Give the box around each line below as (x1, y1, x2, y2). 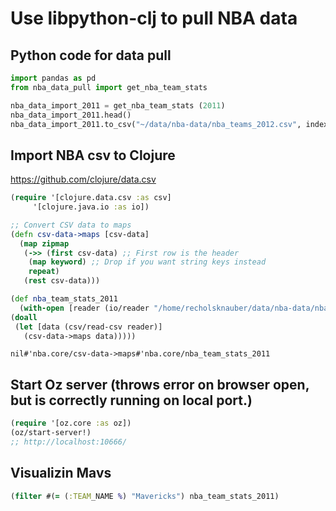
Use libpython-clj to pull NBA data (10, 7, 298, 30)
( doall (10, 312, 38, 322)
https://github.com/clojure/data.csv (10, 173, 157, 186)
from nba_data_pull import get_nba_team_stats (10, 82, 208, 92)
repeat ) (28, 267, 60, 277)
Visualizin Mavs (10, 465, 112, 482)
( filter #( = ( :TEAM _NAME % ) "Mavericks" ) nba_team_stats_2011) (10, 491, 280, 501)
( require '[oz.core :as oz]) (10, 418, 132, 429)
